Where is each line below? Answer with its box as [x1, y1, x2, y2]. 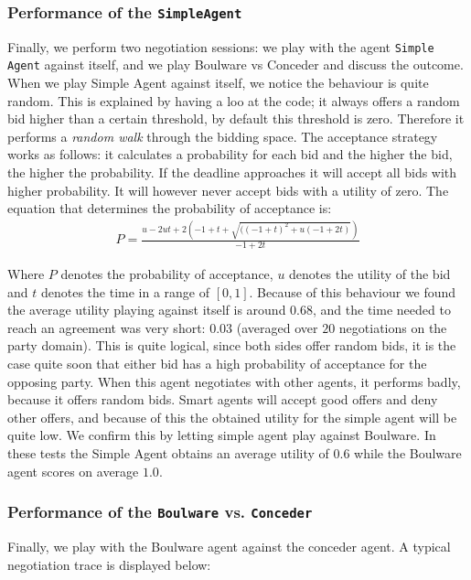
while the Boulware [354, 443, 462, 462]
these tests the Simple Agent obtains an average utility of [7, 443, 329, 462]
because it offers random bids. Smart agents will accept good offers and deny [7, 390, 438, 409]
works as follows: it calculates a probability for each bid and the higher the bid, [7, 145, 453, 164]
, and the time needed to [313, 300, 451, 319]
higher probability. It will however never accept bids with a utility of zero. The [7, 180, 449, 199]
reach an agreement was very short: [7, 317, 206, 337]
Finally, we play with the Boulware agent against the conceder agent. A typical [7, 536, 451, 555]
